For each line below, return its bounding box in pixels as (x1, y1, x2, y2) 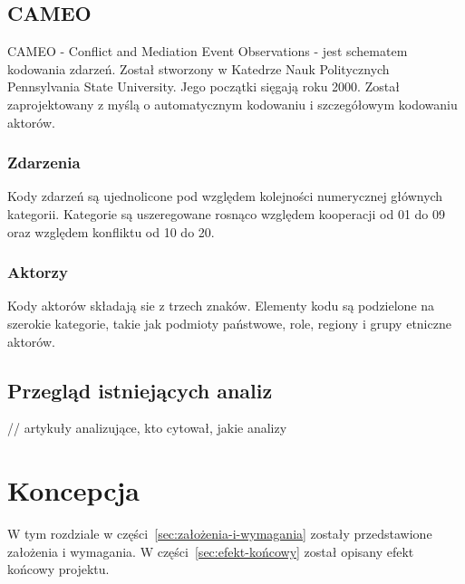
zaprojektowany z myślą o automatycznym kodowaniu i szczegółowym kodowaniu (7, 94, 458, 113)
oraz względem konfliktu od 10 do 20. (7, 222, 215, 241)
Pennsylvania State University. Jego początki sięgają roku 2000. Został (7, 77, 400, 96)
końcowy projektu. (7, 560, 110, 579)
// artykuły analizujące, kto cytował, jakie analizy (7, 418, 287, 437)
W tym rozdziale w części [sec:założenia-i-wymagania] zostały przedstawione (7, 524, 432, 543)
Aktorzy (7, 261, 68, 283)
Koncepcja (7, 472, 140, 509)
